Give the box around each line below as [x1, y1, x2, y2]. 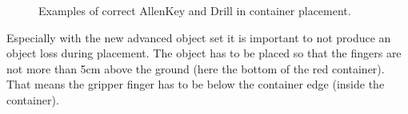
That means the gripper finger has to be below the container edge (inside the [6, 76, 385, 92]
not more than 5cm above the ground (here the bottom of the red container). [6, 60, 385, 77]
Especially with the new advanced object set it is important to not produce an [6, 29, 391, 45]
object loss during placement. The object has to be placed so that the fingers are [6, 45, 402, 61]
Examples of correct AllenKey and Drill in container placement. [38, 2, 351, 18]
